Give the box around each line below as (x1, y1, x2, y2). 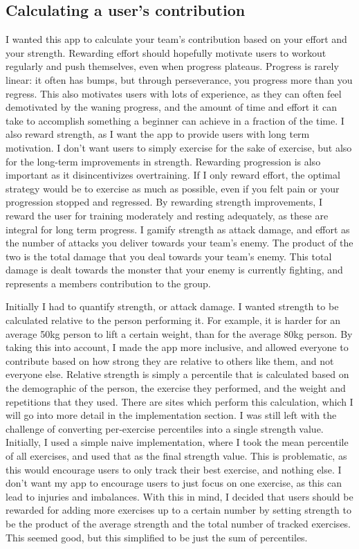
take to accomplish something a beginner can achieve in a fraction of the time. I (6, 113, 344, 127)
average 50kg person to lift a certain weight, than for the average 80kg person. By (6, 326, 353, 341)
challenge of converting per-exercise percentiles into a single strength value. (6, 421, 324, 435)
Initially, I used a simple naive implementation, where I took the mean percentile (6, 435, 349, 449)
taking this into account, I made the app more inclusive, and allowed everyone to (6, 340, 349, 354)
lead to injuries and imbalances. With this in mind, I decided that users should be (6, 489, 353, 503)
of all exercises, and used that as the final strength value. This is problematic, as (6, 449, 347, 463)
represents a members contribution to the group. (6, 276, 211, 290)
